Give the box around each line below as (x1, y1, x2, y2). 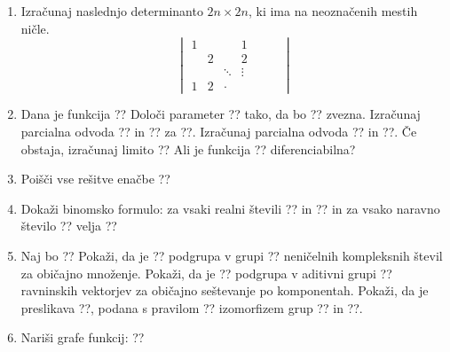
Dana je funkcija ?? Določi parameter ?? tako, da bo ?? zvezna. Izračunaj (20, 105, 421, 123)
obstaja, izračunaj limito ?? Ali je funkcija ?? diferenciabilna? (20, 139, 356, 158)
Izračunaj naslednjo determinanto (20, 2, 203, 20)
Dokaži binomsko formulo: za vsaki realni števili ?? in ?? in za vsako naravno (20, 199, 440, 217)
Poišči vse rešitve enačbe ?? (20, 169, 170, 188)
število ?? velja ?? (20, 216, 117, 235)
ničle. (20, 19, 50, 37)
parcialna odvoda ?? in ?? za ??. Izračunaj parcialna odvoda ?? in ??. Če (20, 122, 417, 141)
